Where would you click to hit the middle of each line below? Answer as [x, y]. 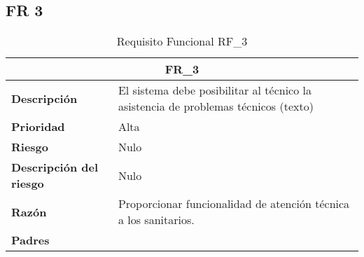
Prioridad [38, 127]
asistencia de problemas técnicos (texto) [216, 106]
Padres [30, 240]
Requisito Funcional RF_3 [182, 41]
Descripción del [55, 167]
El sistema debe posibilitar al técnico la [215, 90]
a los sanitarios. [156, 220]
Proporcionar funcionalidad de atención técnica [234, 204]
